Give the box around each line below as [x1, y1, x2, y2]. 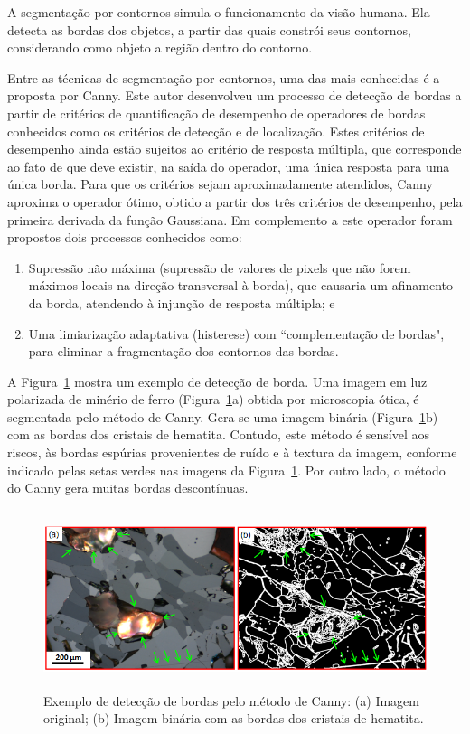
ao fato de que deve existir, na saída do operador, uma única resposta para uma [7, 156, 450, 175]
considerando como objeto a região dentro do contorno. [7, 38, 313, 57]
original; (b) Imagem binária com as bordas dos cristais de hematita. [43, 709, 424, 728]
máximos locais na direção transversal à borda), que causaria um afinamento [28, 276, 453, 295]
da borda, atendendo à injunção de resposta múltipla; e [28, 293, 335, 312]
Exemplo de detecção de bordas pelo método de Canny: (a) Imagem [43, 691, 419, 710]
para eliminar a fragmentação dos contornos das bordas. [28, 342, 339, 361]
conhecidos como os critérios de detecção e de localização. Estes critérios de [7, 121, 425, 140]
